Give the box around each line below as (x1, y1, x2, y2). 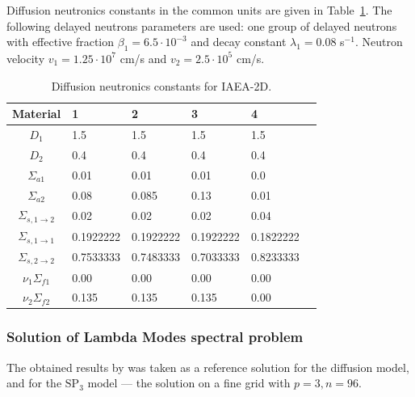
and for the (6, 374, 62, 391)
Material (12, 105, 61, 122)
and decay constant (191, 33, 287, 50)
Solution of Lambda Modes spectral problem (6, 327, 304, 347)
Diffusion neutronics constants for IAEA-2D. (51, 77, 272, 94)
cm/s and (119, 49, 167, 66)
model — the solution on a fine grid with (87, 374, 291, 391)
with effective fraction (6, 33, 115, 50)
